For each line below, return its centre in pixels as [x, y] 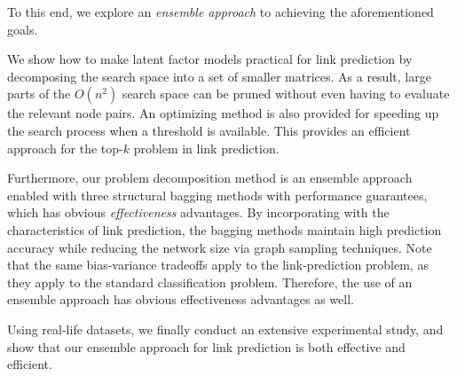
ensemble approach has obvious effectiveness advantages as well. [181, 299]
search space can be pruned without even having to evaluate [286, 94]
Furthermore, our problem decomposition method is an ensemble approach [210, 178]
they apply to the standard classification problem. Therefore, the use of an [210, 282]
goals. [23, 29]
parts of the [39, 94]
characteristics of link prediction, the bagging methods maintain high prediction [225, 229]
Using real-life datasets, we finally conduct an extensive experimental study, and [225, 329]
